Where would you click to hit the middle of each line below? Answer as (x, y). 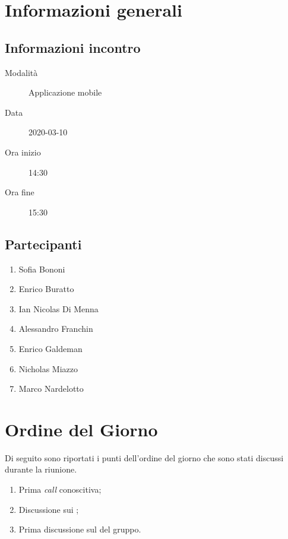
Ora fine (20, 192)
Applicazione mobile (65, 92)
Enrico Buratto (46, 289)
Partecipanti (43, 244)
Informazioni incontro (73, 47)
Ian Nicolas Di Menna (58, 308)
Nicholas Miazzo (48, 368)
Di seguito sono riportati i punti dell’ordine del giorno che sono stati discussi (144, 457)
